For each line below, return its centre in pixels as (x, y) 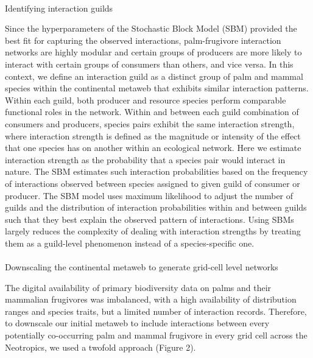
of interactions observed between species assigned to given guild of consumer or (153, 183)
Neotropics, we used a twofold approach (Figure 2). (100, 347)
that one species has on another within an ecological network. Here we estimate (153, 148)
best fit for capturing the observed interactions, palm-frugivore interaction (143, 40)
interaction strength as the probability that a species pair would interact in (145, 159)
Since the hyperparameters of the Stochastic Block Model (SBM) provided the (151, 28)
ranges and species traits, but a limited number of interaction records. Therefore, (156, 311)
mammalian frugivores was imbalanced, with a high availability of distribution (151, 299)
